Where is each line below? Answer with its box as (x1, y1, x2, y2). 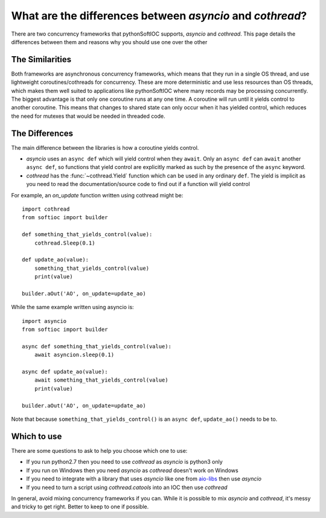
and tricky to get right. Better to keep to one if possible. (11, 503, 149, 510)
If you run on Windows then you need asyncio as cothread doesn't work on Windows (26, 467, 238, 474)
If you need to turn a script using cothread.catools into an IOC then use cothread (26, 484, 228, 491)
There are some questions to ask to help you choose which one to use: (11, 447, 188, 454)
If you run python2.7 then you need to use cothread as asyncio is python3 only (26, 458, 223, 465)
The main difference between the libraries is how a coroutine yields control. (11, 144, 199, 151)
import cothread (22, 206, 70, 213)
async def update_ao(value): (22, 368, 108, 376)
